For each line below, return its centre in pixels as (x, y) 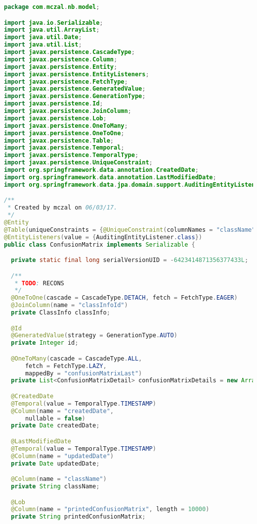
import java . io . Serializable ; (54, 23)
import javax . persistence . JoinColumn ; (68, 111)
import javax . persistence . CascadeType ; (69, 52)
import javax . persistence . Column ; (61, 59)
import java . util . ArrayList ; (52, 30)
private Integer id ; (45, 343)
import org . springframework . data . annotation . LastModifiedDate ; (110, 177)
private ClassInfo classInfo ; (61, 313)
